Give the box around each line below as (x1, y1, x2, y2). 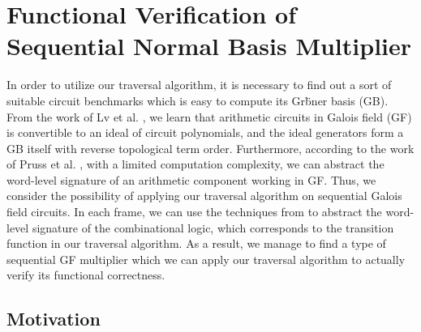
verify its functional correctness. (6, 266, 165, 283)
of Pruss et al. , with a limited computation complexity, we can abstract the (6, 155, 384, 172)
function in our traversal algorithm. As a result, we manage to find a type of (6, 235, 386, 252)
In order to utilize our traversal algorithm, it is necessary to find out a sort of (6, 76, 392, 93)
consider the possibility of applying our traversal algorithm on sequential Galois (6, 187, 402, 204)
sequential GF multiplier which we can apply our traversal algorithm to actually (6, 250, 406, 267)
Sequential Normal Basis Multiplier (6, 29, 412, 62)
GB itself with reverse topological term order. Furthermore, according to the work (6, 139, 415, 156)
